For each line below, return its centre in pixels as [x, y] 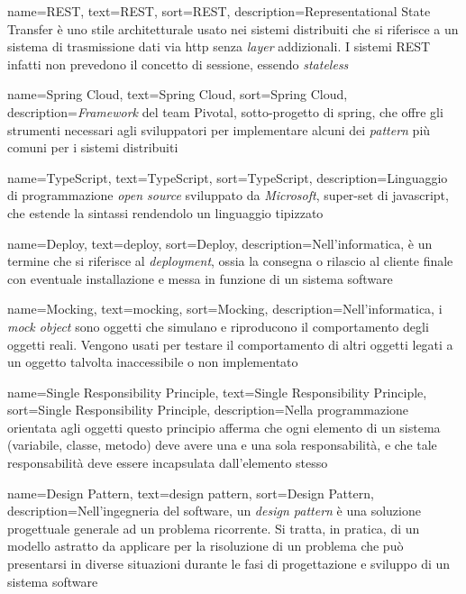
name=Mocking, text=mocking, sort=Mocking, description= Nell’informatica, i [225, 309]
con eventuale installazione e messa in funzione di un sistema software [200, 278]
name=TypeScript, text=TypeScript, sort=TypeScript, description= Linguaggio [228, 177]
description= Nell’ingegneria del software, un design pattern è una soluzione [214, 511]
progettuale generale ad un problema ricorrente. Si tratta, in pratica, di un [214, 528]
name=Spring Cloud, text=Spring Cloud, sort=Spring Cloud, [178, 94]
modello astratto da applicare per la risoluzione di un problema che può [206, 546]
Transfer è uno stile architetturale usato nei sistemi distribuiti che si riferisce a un [233, 28]
